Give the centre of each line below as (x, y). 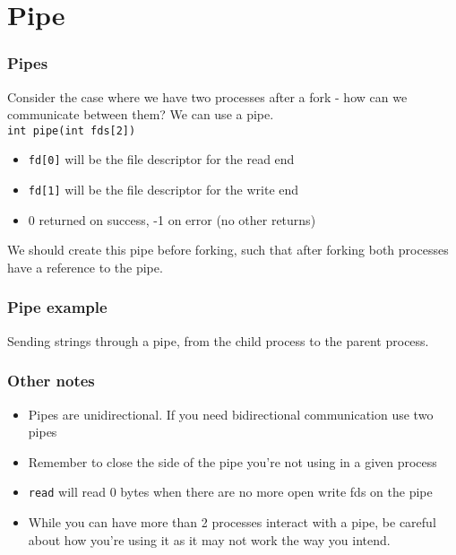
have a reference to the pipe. (85, 267)
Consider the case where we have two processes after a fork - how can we (207, 96)
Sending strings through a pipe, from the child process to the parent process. (218, 340)
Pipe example (57, 307)
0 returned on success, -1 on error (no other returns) (172, 219)
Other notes (51, 381)
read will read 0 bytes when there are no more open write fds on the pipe (230, 492)
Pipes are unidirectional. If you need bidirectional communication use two (231, 414)
